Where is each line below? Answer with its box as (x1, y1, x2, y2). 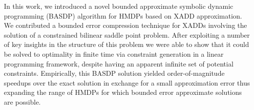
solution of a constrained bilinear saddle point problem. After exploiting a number (4, 29, 250, 40)
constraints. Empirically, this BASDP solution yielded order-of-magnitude (4, 68, 225, 78)
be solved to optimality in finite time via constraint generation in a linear (4, 48, 224, 59)
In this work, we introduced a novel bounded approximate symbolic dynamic (4, 1, 233, 11)
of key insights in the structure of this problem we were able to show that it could (4, 39, 249, 49)
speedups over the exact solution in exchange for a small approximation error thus (4, 77, 250, 88)
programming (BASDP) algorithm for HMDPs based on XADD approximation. (4, 10, 242, 21)
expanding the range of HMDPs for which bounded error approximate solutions (4, 87, 242, 97)
